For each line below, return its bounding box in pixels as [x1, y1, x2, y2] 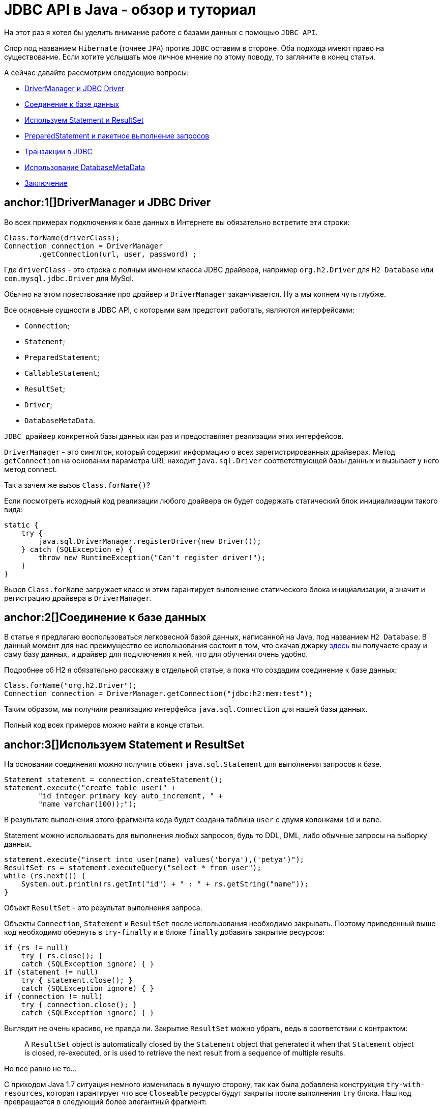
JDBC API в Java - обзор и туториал [4, 1, 256, 18]
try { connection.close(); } [21, 1001, 137, 1009]
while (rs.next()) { [4, 872, 86, 880]
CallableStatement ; [24, 368, 100, 377]
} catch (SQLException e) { [21, 545, 133, 553]
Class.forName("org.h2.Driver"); [4, 681, 137, 690]
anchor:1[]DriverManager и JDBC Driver [4, 196, 211, 209]
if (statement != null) [4, 968, 99, 977]
